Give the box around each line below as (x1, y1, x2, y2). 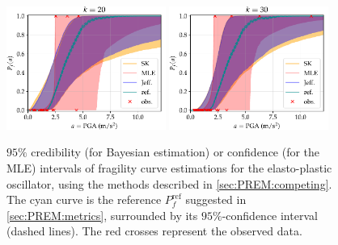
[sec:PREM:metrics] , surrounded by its (6, 206, 198, 223)
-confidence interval (222, 206, 318, 223)
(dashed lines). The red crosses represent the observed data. (6, 222, 302, 239)
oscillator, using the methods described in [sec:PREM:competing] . (6, 175, 332, 192)
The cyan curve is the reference (6, 191, 162, 208)
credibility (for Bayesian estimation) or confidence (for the (31, 143, 320, 160)
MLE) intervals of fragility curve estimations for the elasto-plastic (6, 160, 332, 176)
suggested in (185, 191, 247, 208)
